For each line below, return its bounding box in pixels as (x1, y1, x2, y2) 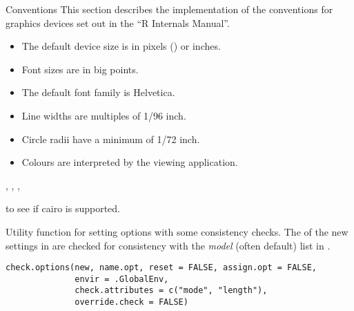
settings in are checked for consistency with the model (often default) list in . (6, 238, 331, 252)
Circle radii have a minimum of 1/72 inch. (21, 131, 200, 146)
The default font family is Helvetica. (21, 85, 175, 100)
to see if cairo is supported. (6, 201, 120, 216)
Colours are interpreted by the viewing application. (21, 155, 238, 169)
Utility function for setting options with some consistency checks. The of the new (6, 224, 348, 238)
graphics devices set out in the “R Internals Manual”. (6, 15, 230, 30)
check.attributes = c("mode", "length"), (75, 285, 268, 296)
